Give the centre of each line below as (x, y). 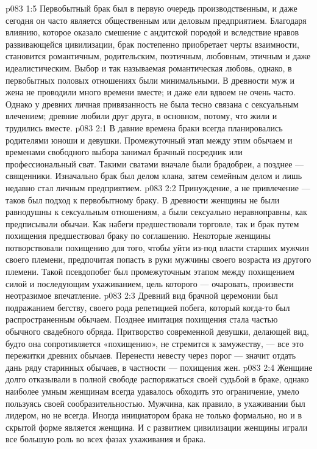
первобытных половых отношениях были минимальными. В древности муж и (150, 80)
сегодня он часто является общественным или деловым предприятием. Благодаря (156, 20)
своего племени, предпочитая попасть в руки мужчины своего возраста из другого (158, 259)
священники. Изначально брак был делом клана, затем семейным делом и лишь (154, 176)
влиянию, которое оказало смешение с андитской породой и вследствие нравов (152, 32)
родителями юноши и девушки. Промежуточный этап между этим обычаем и (149, 140)
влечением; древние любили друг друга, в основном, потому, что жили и (141, 116)
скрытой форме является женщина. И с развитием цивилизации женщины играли (157, 427)
